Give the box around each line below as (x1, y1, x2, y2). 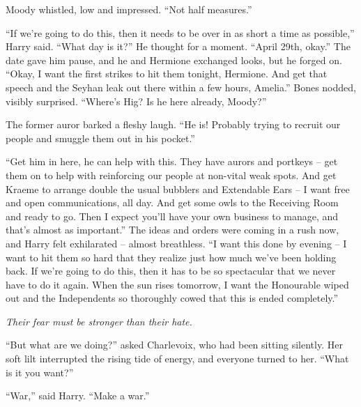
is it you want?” (6, 364, 74, 379)
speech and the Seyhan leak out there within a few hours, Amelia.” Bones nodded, (6, 79, 356, 94)
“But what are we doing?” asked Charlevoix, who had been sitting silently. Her (6, 337, 343, 352)
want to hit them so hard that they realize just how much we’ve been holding (6, 249, 337, 264)
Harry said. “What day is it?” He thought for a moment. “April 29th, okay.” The (6, 39, 351, 54)
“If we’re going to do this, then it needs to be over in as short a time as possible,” (6, 25, 355, 40)
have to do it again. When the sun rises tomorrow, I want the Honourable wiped (6, 277, 349, 291)
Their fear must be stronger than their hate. (6, 314, 192, 328)
